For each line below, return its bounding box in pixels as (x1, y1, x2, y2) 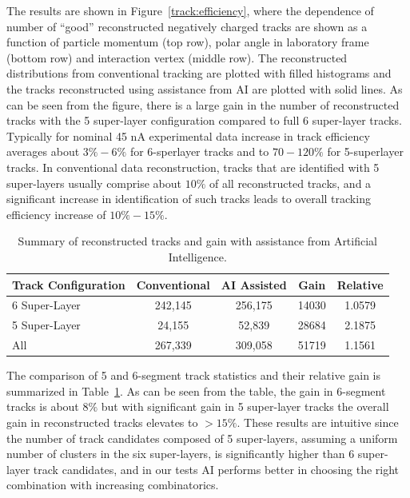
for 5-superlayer (327, 143, 404, 160)
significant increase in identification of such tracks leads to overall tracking (6, 190, 371, 207)
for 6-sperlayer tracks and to (129, 143, 269, 160)
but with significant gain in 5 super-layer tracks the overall (101, 398, 389, 415)
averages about (6, 143, 80, 160)
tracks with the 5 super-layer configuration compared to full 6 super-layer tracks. (6, 112, 402, 129)
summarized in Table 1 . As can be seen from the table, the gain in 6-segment (6, 382, 386, 399)
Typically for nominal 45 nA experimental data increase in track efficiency (6, 127, 370, 144)
